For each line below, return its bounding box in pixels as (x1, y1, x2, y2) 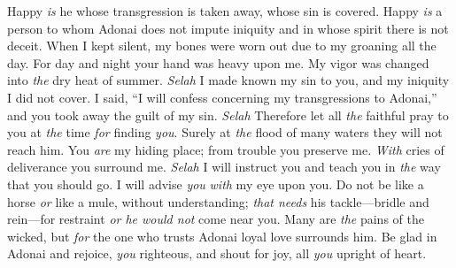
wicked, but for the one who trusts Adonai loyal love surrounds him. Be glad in (7, 226, 437, 245)
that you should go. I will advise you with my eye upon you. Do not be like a (7, 174, 424, 193)
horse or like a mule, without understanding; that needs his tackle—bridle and (7, 192, 429, 211)
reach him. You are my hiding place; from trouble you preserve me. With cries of (7, 140, 444, 158)
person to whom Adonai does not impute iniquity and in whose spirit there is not (7, 19, 449, 37)
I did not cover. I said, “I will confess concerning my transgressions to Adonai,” (7, 88, 437, 106)
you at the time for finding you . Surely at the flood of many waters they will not (7, 123, 443, 142)
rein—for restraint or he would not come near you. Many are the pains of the (7, 210, 424, 228)
